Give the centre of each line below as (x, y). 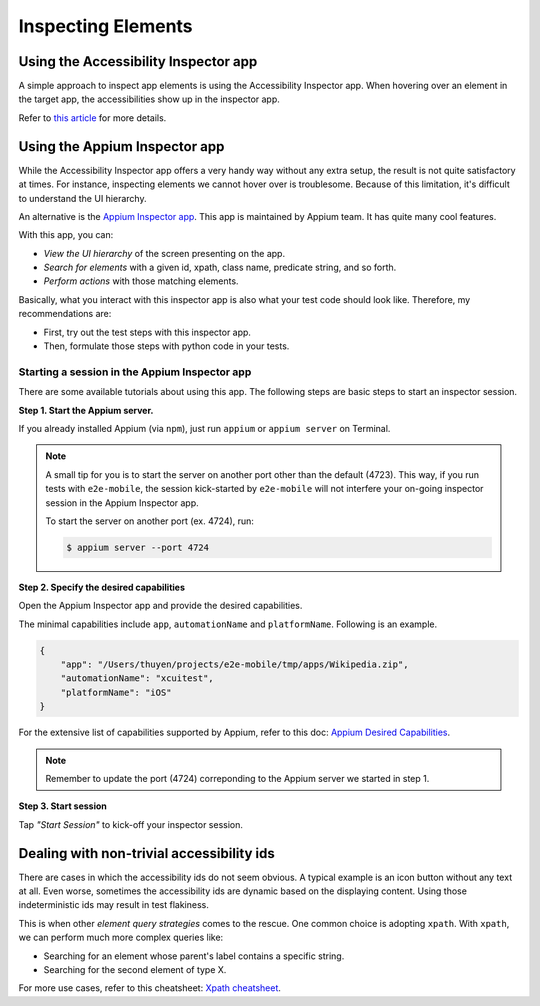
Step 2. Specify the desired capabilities (101, 587)
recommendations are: (65, 314)
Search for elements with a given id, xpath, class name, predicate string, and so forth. (220, 267)
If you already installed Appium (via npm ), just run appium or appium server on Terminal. (204, 428)
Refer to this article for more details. (92, 117)
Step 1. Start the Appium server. (86, 410)
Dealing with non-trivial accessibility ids (146, 853)
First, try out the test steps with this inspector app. (147, 332)
